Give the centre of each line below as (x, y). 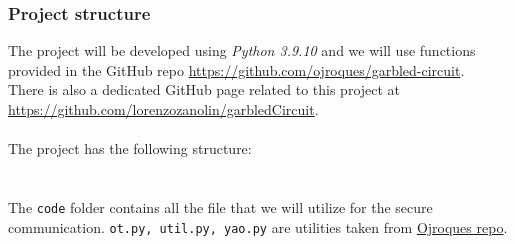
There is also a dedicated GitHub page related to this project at (204, 89)
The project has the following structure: (130, 148)
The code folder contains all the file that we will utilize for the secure (220, 206)
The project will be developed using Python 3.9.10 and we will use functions (242, 50)
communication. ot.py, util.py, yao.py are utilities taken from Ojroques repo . (258, 226)
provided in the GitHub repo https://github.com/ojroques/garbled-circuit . (236, 69)
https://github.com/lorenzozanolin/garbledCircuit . (163, 109)
